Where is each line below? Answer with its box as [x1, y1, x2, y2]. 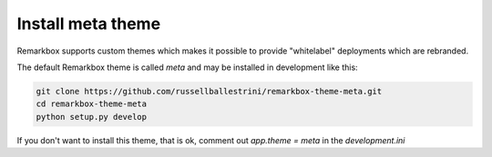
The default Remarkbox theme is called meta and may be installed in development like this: [16, 62, 359, 73]
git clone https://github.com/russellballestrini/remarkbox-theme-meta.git [36, 86, 383, 96]
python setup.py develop [36, 112, 148, 122]
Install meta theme [16, 14, 161, 34]
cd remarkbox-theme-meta [36, 99, 148, 109]
